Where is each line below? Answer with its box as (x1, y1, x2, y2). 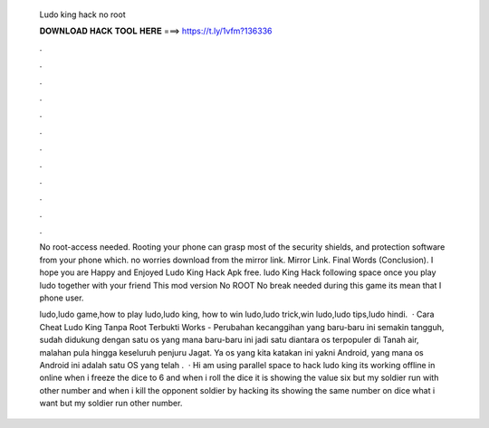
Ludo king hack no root (39, 9, 126, 20)
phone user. (39, 292, 84, 303)
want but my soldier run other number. (39, 398, 183, 409)
